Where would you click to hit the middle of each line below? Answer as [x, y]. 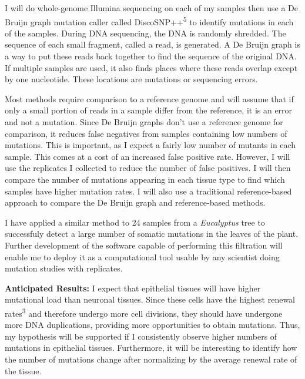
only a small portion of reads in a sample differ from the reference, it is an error [149, 110]
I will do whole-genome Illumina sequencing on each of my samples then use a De [151, 8]
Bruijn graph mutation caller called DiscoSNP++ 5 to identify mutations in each [149, 21]
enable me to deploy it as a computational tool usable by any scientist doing [142, 256]
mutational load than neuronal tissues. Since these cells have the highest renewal [150, 299]
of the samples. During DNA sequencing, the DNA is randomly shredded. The [145, 33]
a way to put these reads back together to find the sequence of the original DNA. [151, 56]
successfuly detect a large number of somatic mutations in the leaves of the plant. [152, 234]
